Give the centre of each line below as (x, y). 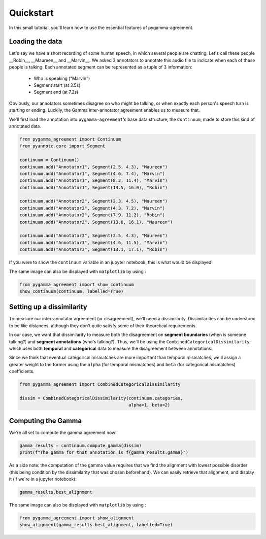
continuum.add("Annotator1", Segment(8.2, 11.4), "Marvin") (94, 181)
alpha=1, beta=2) (149, 405)
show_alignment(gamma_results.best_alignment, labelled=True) (96, 525)
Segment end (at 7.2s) (56, 92)
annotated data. (25, 126)
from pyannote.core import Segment (62, 146)
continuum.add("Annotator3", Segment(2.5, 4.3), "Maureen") (94, 236)
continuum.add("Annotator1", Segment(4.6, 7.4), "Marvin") (92, 173)
